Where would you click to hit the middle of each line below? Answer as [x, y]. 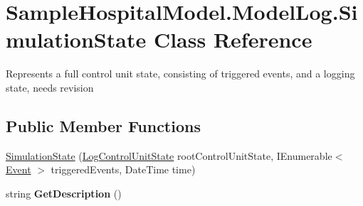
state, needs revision [50, 87]
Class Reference [233, 39]
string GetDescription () [64, 193]
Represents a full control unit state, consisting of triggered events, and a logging [180, 74]
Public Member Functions [103, 125]
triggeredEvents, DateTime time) [123, 169]
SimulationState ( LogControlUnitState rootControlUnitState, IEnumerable [169, 155]
